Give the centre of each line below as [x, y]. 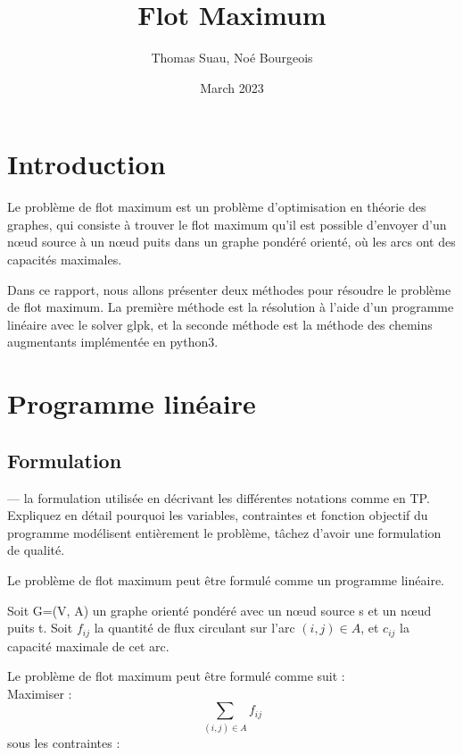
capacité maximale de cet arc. [88, 646]
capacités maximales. [65, 260]
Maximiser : [40, 693]
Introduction [87, 164]
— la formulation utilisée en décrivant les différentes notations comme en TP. [219, 497]
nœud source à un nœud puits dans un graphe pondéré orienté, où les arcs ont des [231, 242]
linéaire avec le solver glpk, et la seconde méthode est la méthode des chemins [220, 324]
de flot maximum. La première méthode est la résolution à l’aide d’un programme [231, 307]
